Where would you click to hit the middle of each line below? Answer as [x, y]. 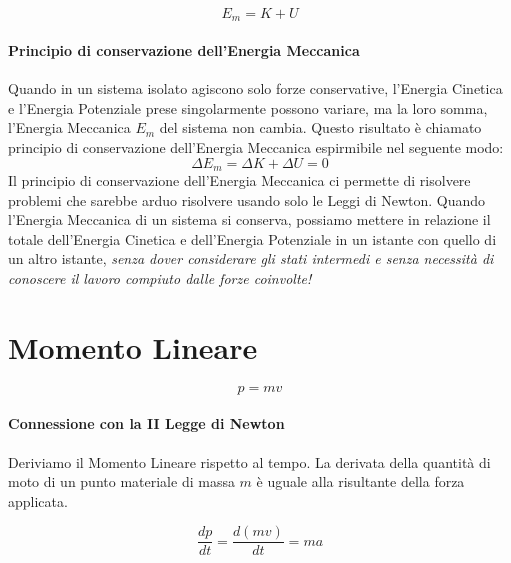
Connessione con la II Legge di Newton [146, 423]
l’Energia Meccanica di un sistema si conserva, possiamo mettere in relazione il [249, 219]
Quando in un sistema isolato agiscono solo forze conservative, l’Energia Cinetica [255, 88]
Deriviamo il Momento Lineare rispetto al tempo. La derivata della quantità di [249, 461]
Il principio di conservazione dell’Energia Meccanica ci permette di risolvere [239, 180]
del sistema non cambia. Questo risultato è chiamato [320, 127]
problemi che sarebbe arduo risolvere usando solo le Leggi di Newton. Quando [247, 199]
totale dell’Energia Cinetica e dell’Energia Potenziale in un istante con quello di [252, 238]
